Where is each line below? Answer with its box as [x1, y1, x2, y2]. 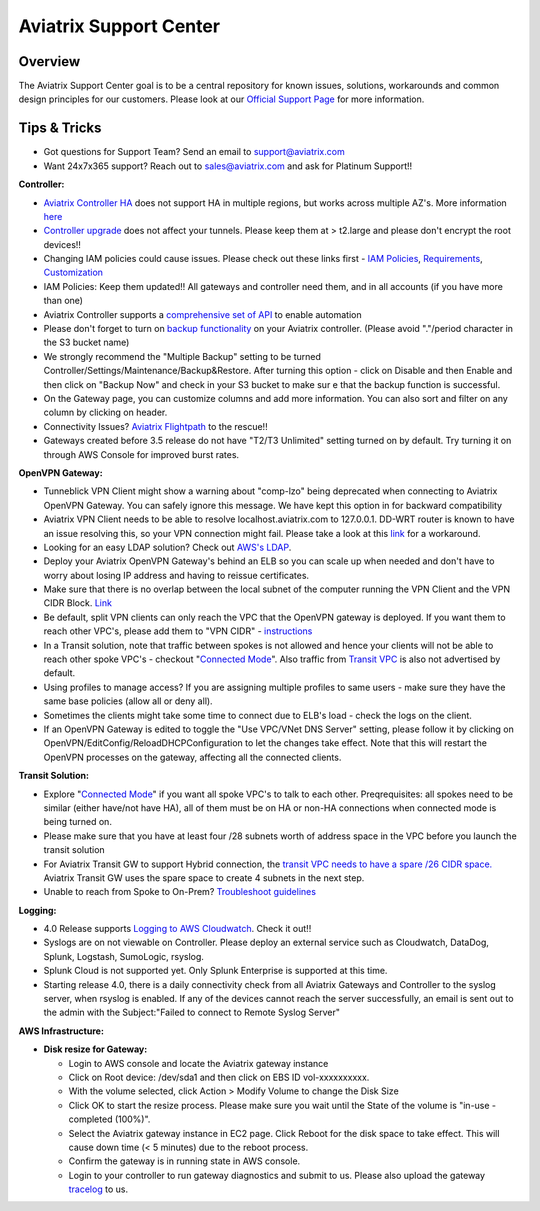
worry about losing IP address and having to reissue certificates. [43, 569, 310, 581]
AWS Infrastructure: [18, 1025, 105, 1037]
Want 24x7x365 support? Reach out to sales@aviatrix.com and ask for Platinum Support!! [43, 160, 413, 172]
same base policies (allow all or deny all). [43, 695, 214, 707]
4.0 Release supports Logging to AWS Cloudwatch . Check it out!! [43, 923, 312, 935]
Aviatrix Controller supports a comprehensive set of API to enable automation [43, 308, 362, 320]
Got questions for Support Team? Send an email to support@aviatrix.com [43, 146, 345, 158]
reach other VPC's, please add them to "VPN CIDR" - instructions [43, 625, 313, 637]
